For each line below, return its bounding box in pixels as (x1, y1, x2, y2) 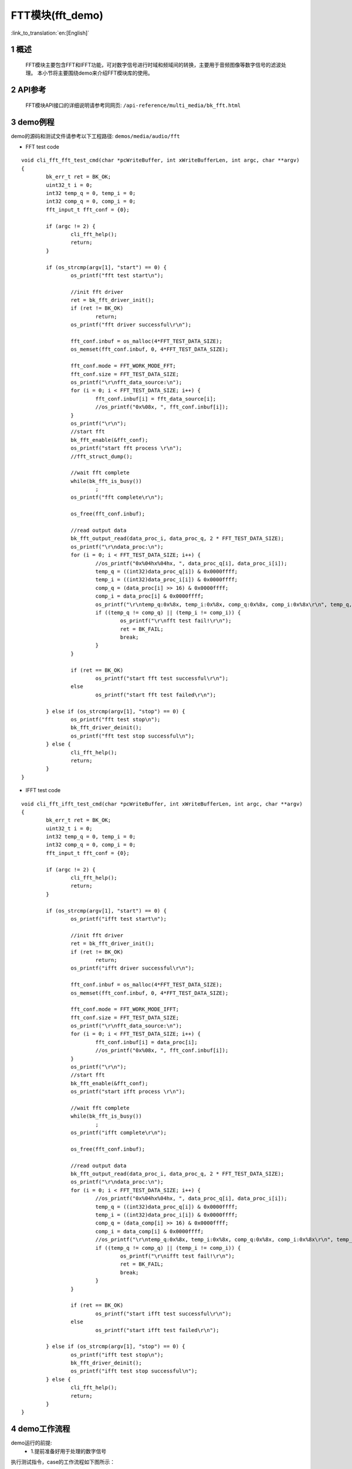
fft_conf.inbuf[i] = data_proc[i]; (95, 1039, 198, 1045)
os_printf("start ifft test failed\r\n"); (95, 1327, 219, 1333)
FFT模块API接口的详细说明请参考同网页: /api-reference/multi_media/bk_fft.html (25, 102, 241, 109)
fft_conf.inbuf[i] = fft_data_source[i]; (95, 395, 216, 402)
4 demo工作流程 (11, 1424, 70, 1434)
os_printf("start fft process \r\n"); (70, 445, 182, 452)
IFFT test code (25, 787, 61, 794)
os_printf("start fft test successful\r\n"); (95, 675, 229, 682)
